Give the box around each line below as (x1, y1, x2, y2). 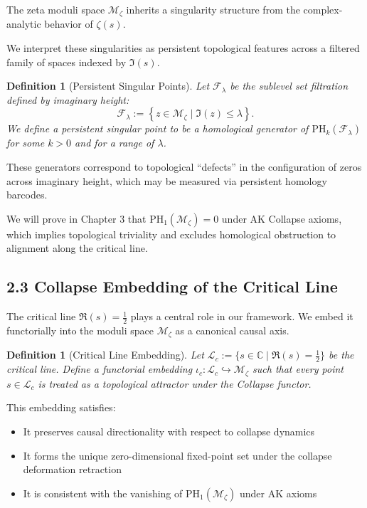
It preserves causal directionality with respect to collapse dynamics (23, 423, 315, 438)
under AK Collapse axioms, (221, 211, 342, 226)
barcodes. (6, 187, 48, 202)
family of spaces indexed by (6, 54, 127, 69)
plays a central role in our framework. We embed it (130, 309, 353, 324)
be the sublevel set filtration (230, 78, 349, 93)
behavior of (44, 16, 93, 31)
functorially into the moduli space (6, 323, 154, 338)
